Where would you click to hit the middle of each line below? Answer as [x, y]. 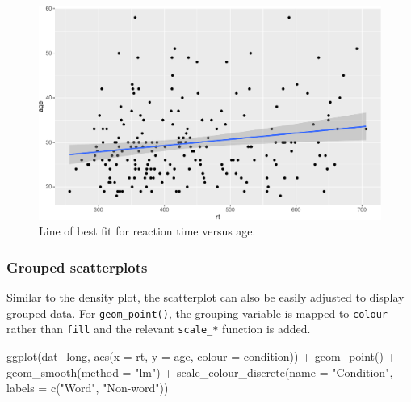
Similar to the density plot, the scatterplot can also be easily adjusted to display [205, 297]
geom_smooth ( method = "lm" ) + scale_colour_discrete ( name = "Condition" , [200, 372]
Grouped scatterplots [77, 267]
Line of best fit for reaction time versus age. [147, 231]
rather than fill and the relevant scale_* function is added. [159, 329]
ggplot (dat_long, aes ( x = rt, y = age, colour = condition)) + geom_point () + [201, 356]
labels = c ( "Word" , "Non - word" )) [88, 388]
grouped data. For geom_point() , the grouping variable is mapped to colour [197, 313]
